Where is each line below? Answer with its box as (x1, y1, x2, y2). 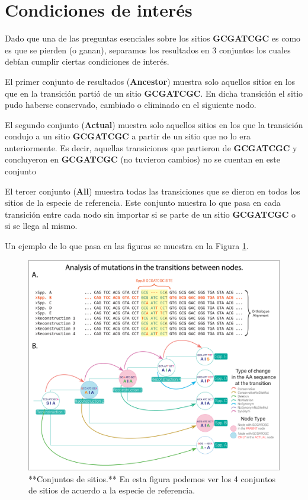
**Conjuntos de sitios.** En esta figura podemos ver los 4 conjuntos (28, 472, 275, 485)
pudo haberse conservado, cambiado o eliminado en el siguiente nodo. (5, 98, 256, 111)
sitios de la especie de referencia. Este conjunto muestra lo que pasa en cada (5, 196, 281, 209)
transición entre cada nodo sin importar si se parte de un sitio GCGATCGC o (5, 208, 296, 220)
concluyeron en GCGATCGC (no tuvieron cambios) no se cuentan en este (5, 153, 281, 165)
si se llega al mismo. (5, 219, 78, 232)
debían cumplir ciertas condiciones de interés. (5, 55, 169, 68)
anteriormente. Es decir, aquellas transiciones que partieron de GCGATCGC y (5, 141, 297, 154)
